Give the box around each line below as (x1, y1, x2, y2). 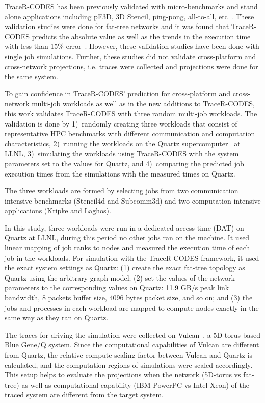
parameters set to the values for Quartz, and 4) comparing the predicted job (5, 158, 244, 168)
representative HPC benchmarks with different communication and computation (5, 128, 255, 139)
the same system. (5, 71, 58, 82)
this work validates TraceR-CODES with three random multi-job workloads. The (5, 108, 257, 118)
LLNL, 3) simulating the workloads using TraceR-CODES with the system (5, 148, 239, 159)
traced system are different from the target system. (5, 389, 164, 400)
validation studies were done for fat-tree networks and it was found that (5, 21, 229, 32)
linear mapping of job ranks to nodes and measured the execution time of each (5, 242, 250, 253)
